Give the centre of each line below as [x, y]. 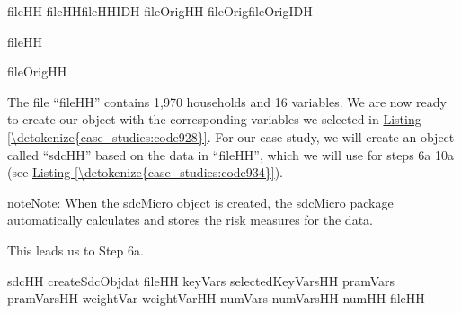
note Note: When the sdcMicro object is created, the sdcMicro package [200, 202]
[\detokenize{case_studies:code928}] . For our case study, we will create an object [231, 136]
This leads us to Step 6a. [75, 250]
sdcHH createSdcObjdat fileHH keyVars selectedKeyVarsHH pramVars [201, 280]
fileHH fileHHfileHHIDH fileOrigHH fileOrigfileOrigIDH [160, 11]
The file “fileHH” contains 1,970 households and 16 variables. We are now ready [227, 101]
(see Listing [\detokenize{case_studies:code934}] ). [146, 172]
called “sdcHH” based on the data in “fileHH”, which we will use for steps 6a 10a [230, 154]
